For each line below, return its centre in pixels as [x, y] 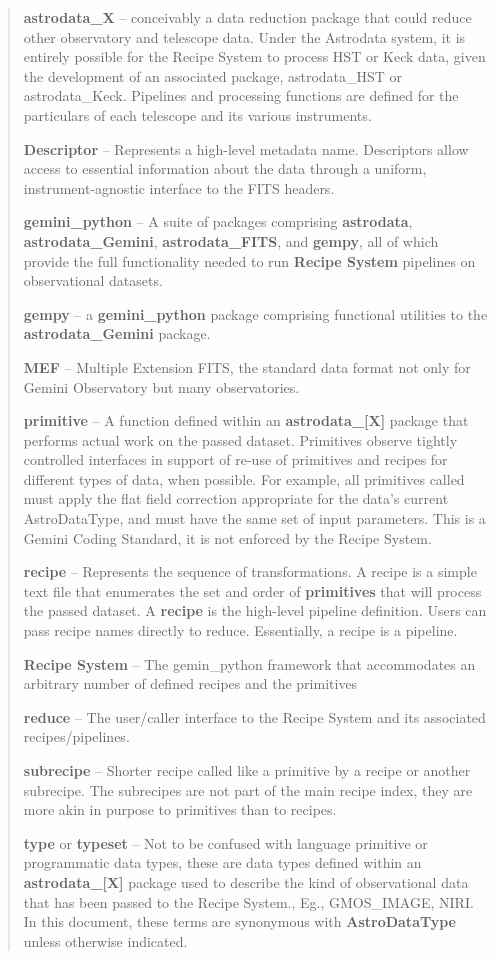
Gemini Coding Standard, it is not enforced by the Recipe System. [227, 537]
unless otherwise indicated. [105, 940]
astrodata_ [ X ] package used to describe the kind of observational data [246, 881]
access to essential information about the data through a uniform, [225, 168]
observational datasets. [93, 280]
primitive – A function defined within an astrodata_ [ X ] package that [246, 420]
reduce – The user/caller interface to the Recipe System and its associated [254, 716]
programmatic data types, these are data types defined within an [222, 862]
